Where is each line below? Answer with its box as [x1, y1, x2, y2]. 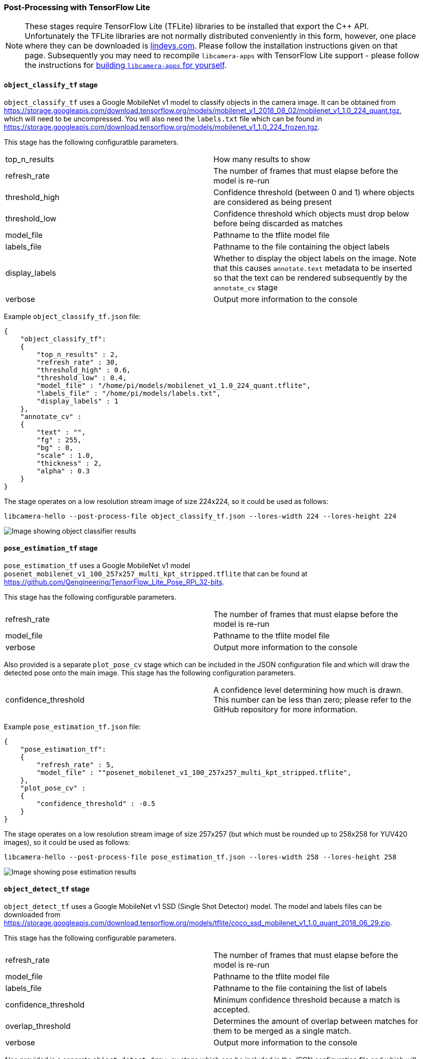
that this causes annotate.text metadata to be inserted [213, 263, 412, 273]
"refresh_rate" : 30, [36, 358, 119, 366]
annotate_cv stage [213, 282, 278, 292]
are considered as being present [213, 197, 332, 207]
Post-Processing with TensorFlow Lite [4, 2, 150, 12]
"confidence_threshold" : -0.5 [36, 799, 155, 807]
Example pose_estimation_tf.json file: [4, 722, 141, 731]
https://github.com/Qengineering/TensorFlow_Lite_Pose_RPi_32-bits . [4, 577, 225, 586]
